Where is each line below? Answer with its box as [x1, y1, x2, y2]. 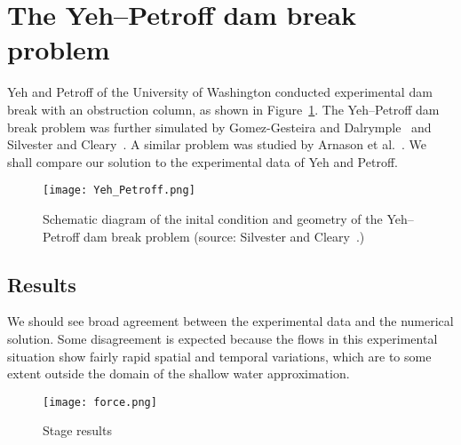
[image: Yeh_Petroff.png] [43, 184, 195, 197]
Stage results [43, 421, 112, 440]
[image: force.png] [43, 395, 157, 409]
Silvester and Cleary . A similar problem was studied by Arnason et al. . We [7, 135, 426, 154]
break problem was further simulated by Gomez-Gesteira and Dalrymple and [7, 117, 432, 136]
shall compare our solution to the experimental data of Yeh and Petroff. [7, 152, 398, 171]
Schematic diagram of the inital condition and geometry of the [43, 209, 383, 227]
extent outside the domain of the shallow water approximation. [7, 364, 350, 383]
